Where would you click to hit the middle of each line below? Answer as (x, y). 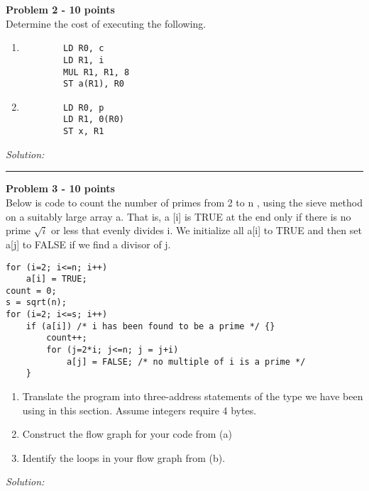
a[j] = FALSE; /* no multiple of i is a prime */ (186, 362)
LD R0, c (84, 49)
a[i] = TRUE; (56, 279)
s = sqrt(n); (36, 303)
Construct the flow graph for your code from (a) (127, 434)
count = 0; (31, 291)
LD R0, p (84, 107)
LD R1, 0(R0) (94, 120)
